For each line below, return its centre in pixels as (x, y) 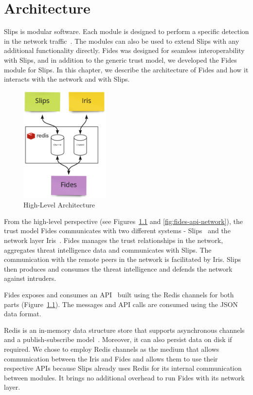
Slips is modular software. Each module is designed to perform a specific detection (126, 31)
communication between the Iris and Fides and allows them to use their (111, 358)
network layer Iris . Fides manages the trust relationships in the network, (114, 240)
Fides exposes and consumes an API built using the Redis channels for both (119, 294)
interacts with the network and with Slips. (67, 79)
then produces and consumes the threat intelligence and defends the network (118, 268)
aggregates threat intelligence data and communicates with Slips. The (108, 249)
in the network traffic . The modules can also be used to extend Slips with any (122, 41)
